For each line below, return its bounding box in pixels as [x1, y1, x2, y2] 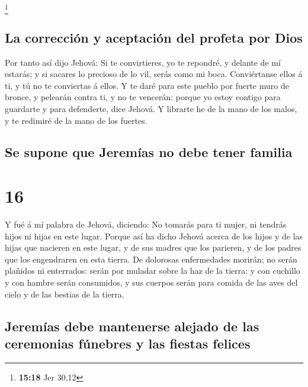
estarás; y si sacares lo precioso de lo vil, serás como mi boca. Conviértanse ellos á [5, 68, 303, 80]
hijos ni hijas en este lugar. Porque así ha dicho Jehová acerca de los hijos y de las [5, 229, 303, 242]
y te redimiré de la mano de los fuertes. [5, 114, 147, 126]
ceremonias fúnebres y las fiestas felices [5, 334, 251, 352]
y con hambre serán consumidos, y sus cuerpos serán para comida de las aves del [5, 276, 298, 288]
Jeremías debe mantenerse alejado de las [5, 316, 259, 335]
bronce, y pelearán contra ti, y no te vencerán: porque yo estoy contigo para [5, 91, 281, 103]
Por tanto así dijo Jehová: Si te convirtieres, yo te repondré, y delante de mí [5, 56, 281, 68]
